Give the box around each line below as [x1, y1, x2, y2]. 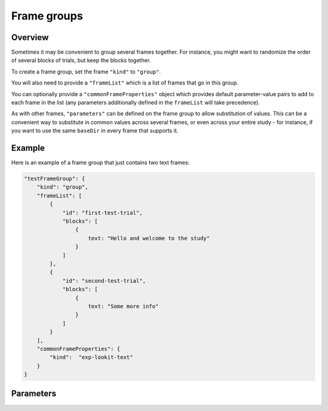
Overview [11, 32, 49, 43]
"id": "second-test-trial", [62, 277, 146, 284]
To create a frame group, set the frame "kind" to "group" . [11, 67, 161, 75]
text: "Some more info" [88, 303, 159, 309]
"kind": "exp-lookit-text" [49, 354, 134, 361]
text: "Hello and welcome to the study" [88, 235, 210, 241]
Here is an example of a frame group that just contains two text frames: [11, 159, 190, 167]
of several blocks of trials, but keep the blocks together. [11, 57, 151, 64]
